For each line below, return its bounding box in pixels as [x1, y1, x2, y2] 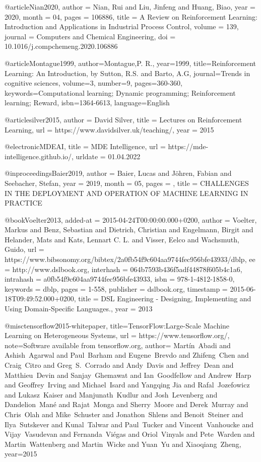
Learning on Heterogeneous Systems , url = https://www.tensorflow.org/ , [5, 330, 230, 341]
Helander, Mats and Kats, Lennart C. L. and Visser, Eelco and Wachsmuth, [5, 234, 239, 244]
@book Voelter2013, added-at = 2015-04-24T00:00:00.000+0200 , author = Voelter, [5, 214, 257, 225]
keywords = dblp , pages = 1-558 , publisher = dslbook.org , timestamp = [5, 283, 228, 294]
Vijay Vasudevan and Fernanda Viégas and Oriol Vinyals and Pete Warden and [5, 429, 255, 439]
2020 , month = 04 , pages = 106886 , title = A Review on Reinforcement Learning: [5, 11, 258, 22]
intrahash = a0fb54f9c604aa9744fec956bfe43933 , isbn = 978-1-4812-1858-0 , [5, 274, 235, 284]
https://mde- [168, 141, 209, 152]
